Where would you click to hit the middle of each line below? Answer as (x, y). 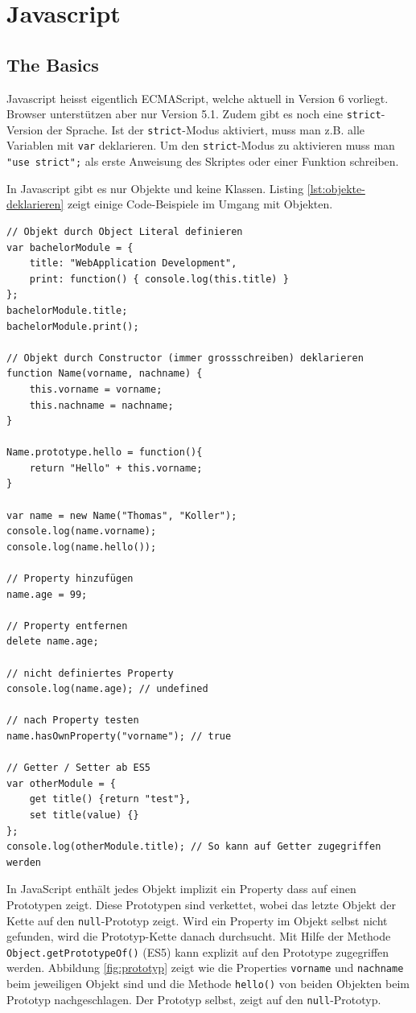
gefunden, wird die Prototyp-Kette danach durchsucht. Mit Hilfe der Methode (199, 936)
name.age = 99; (47, 594)
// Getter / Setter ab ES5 (78, 768)
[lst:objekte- (336, 188)
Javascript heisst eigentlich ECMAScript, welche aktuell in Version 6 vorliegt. (198, 98)
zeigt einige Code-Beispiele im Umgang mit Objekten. (200, 204)
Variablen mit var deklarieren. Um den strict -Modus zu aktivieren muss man (201, 145)
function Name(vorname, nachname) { (105, 374)
